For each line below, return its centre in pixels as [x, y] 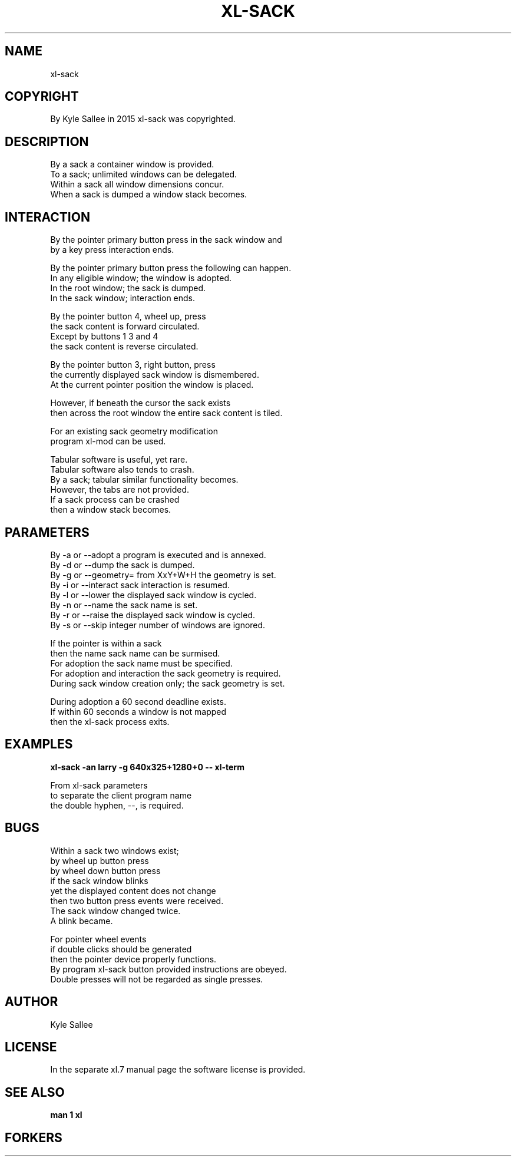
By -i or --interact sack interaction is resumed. [140, 585]
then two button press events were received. [137, 901]
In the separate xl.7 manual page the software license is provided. [178, 1070]
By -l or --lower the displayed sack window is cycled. [153, 595]
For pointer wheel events [98, 939]
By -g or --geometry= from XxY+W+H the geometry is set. [163, 575]
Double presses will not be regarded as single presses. [157, 979]
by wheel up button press [100, 860]
